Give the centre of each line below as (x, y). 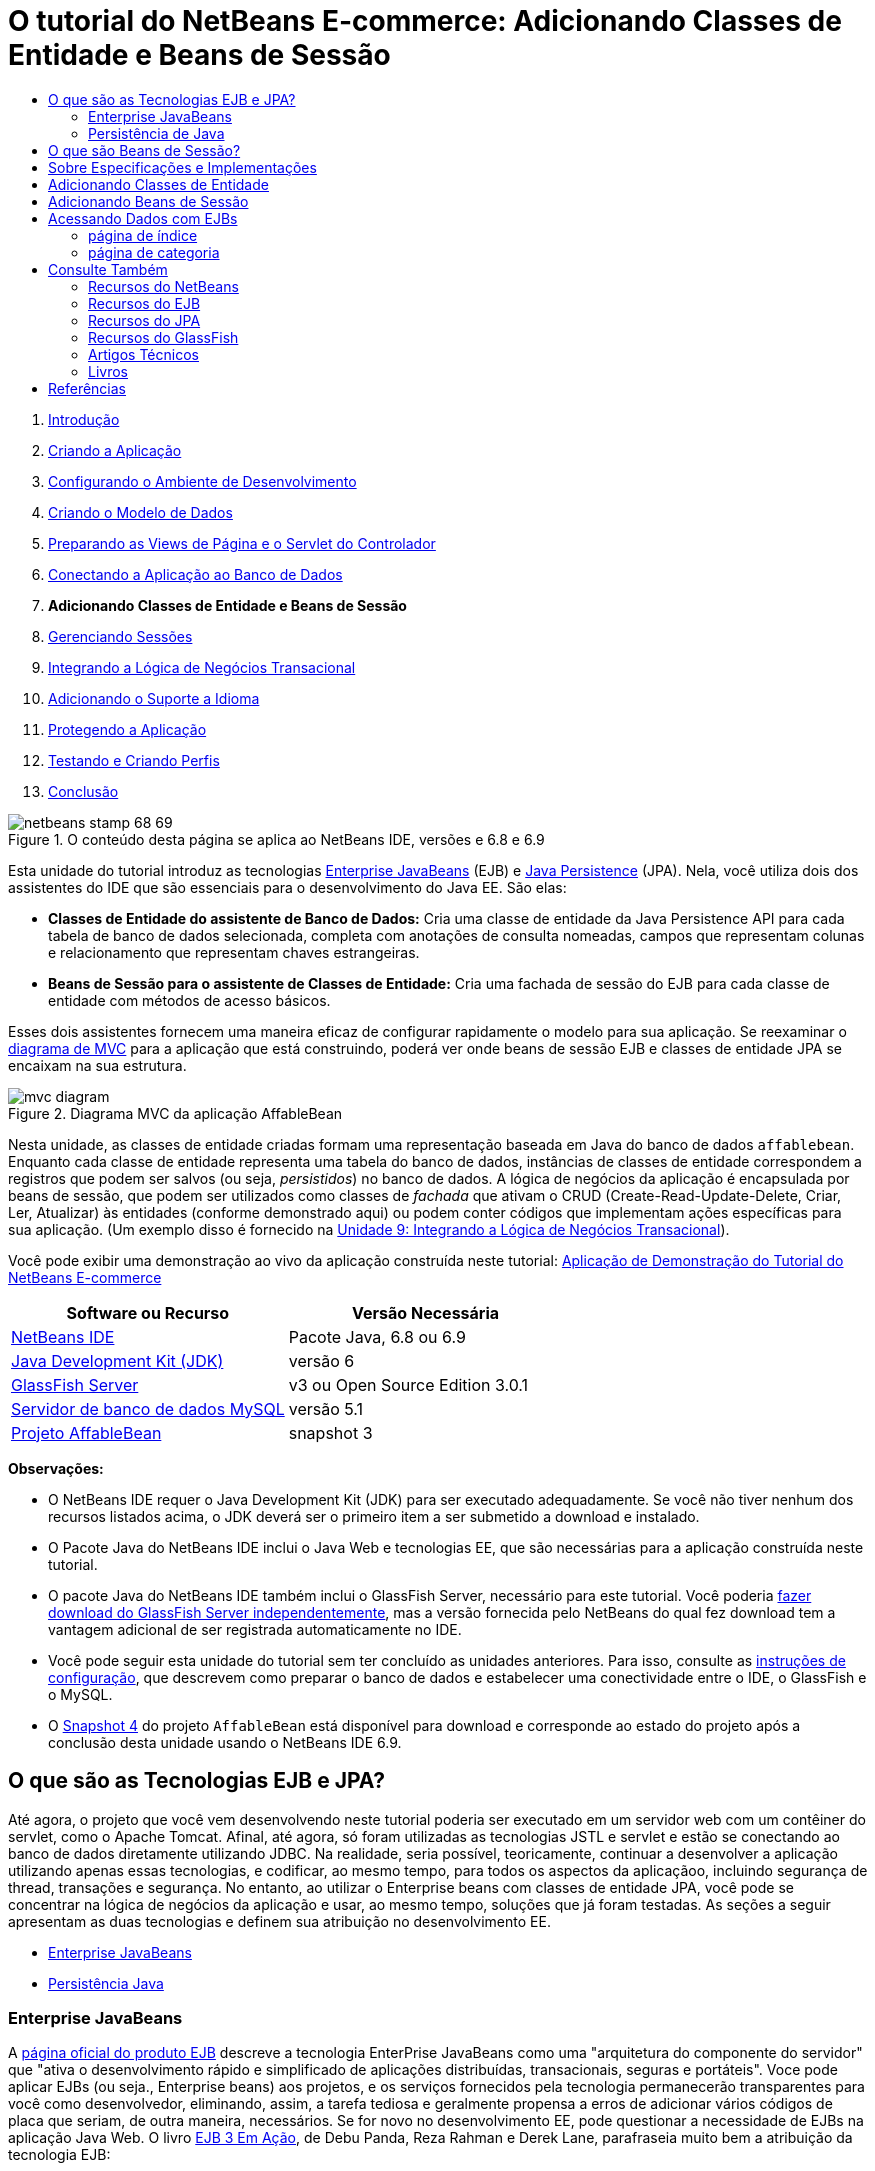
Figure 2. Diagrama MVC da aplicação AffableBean (175, 1113)
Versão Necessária (426, 1312)
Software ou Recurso (148, 1312)
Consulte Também (108, 269)
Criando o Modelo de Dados (140, 512)
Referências (87, 388)
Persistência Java (106, 1983)
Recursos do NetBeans (163, 286)
